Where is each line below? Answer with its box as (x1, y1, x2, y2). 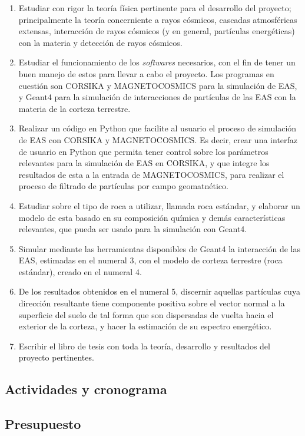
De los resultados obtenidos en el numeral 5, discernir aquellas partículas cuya (18, 285, 300, 298)
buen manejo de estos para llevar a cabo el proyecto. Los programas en (18, 67, 274, 80)
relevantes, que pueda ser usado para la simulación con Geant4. (18, 223, 247, 235)
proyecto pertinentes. (18, 351, 94, 364)
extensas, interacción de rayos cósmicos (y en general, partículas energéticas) (18, 25, 295, 37)
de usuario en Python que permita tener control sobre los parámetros (18, 145, 268, 157)
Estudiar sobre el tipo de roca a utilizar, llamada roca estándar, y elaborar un (18, 199, 300, 212)
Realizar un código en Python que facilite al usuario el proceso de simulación (18, 122, 297, 134)
